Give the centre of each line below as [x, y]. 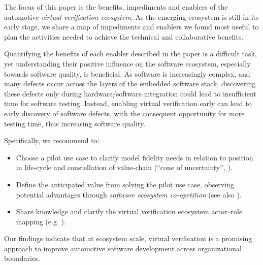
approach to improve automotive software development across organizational [123, 248]
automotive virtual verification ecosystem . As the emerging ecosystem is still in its [131, 16]
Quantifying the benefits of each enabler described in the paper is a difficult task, [130, 54]
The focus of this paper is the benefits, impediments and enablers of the [116, 7]
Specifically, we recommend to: [52, 140]
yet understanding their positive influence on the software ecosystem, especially [127, 63]
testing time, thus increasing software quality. [75, 123]
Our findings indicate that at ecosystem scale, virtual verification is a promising [128, 238]
